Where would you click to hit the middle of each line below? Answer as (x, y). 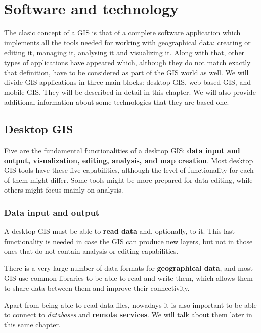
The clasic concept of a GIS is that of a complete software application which (122, 33)
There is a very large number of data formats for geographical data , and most (128, 268)
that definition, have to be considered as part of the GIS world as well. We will (126, 72)
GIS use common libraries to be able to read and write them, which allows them (129, 278)
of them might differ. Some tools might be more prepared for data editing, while (128, 180)
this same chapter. (32, 325)
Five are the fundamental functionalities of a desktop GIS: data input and (122, 150)
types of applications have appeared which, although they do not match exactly (127, 62)
